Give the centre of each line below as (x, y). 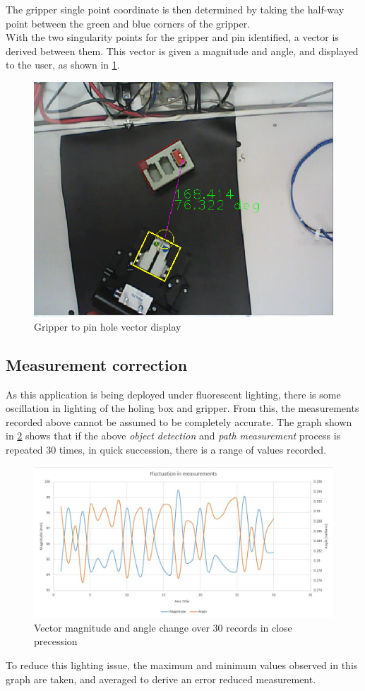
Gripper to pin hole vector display (108, 326)
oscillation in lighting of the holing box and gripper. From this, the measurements (182, 408)
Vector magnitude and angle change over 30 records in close (163, 627)
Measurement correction (97, 364)
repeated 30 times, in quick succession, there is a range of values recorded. (166, 449)
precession (56, 641)
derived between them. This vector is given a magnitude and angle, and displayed (182, 51)
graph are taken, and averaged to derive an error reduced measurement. (161, 679)
